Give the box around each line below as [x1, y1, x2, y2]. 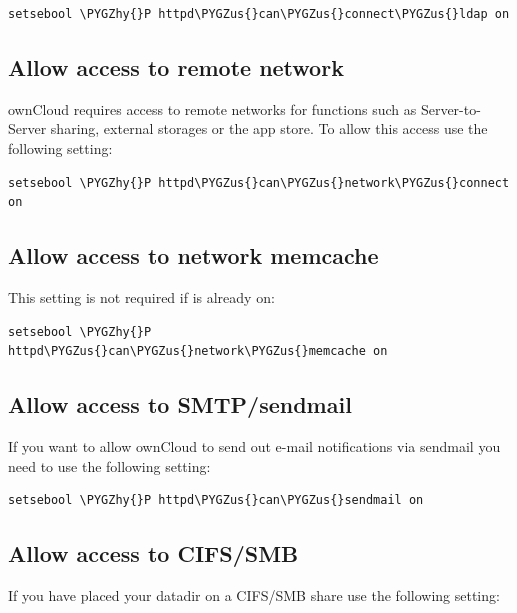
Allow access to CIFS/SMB [8, 538, 299, 569]
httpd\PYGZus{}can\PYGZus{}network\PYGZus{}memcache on [8, 344, 388, 359]
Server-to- [420, 98, 481, 119]
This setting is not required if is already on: [8, 286, 275, 307]
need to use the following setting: [8, 455, 211, 476]
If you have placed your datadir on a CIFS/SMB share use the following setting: [8, 584, 500, 605]
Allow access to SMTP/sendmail [8, 389, 352, 420]
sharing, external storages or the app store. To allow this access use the [50, 118, 488, 139]
